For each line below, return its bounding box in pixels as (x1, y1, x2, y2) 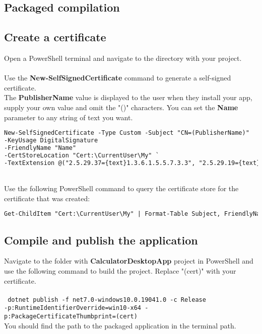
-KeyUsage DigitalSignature (4, 137, 98, 144)
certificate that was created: (4, 193, 90, 203)
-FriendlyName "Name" (4, 144, 77, 151)
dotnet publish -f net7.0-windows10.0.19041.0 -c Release (8, 296, 206, 303)
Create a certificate (4, 29, 106, 45)
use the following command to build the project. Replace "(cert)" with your (4, 265, 236, 276)
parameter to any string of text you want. (4, 112, 133, 122)
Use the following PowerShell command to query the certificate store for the (4, 183, 239, 194)
